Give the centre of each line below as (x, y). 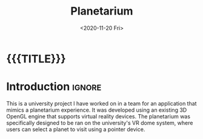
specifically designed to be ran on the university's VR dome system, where (100, 123)
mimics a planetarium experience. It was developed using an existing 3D (97, 110)
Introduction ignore (54, 87)
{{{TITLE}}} (36, 59)
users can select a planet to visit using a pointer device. (76, 129)
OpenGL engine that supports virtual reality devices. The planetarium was (98, 116)
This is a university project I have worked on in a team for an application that (101, 103)
